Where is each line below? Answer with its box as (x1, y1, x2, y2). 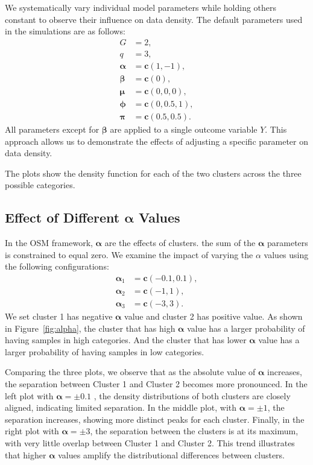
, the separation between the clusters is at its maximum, (90, 425, 299, 437)
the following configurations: (5, 260, 109, 273)
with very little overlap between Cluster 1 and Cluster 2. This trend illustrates (5, 436, 295, 449)
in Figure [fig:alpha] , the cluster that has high (5, 321, 175, 334)
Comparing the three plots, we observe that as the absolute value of (5, 365, 256, 378)
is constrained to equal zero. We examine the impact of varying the (5, 248, 253, 261)
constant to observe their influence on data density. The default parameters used (5, 13, 303, 25)
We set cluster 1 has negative (5, 310, 113, 323)
